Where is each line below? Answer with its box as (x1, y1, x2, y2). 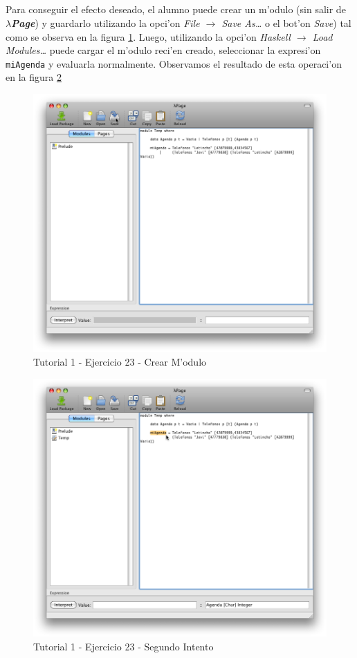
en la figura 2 (6, 70, 62, 84)
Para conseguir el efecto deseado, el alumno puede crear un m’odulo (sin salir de (6, 2, 346, 17)
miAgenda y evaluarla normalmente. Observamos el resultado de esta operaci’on (6, 56, 342, 70)
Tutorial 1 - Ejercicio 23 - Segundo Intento (33, 639, 214, 653)
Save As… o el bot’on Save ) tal (221, 15, 351, 30)
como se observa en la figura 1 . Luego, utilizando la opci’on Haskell (6, 29, 291, 44)
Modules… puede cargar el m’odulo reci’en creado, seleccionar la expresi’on (6, 43, 321, 57)
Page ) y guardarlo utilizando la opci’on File (11, 15, 200, 30)
